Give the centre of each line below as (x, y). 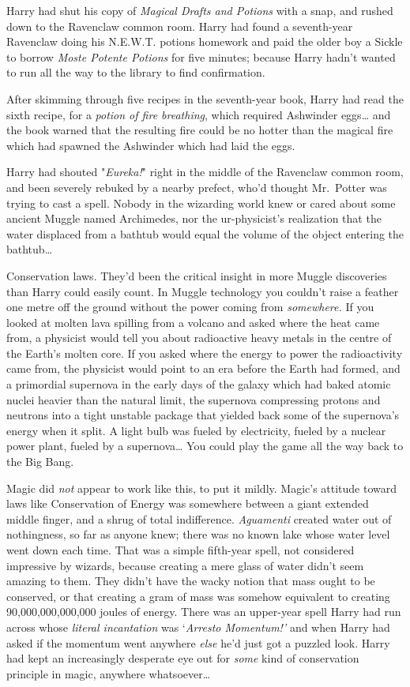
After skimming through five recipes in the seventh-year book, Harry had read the (205, 98)
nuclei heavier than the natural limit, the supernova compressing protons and (194, 399)
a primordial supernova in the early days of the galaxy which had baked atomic (199, 384)
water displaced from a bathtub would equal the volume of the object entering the (205, 233)
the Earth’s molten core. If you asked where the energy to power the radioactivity (205, 353)
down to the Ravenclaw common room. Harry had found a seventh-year (180, 26)
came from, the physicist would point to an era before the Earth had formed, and (203, 368)
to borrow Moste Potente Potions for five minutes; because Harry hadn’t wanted (201, 56)
